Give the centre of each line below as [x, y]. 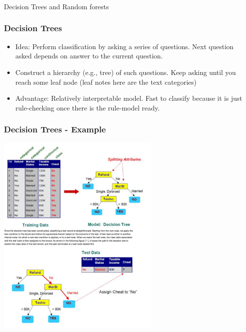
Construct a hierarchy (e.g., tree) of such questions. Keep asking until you [126, 72]
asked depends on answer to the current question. [89, 56]
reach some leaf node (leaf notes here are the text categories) [106, 82]
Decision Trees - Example [55, 129]
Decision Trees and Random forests [56, 6]
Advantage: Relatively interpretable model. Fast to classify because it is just [129, 98]
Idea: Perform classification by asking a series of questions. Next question [124, 46]
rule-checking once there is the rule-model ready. [88, 107]
